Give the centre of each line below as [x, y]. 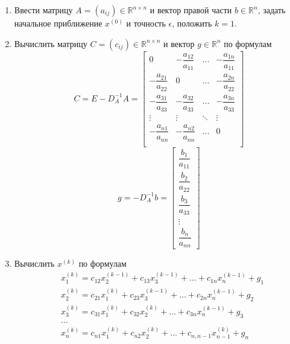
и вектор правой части [191, 10]
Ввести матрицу [43, 10]
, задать [272, 10]
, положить [192, 23]
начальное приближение [58, 23]
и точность [146, 23]
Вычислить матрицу [51, 43]
